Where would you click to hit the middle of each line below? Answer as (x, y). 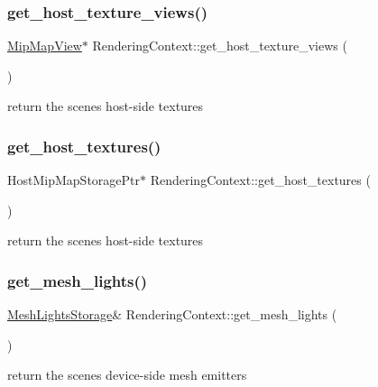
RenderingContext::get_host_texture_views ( (220, 46)
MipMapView (45, 46)
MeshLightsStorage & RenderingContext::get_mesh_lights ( (172, 314)
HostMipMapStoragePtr (74, 180)
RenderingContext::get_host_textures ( (260, 180)
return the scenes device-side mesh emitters (127, 375)
